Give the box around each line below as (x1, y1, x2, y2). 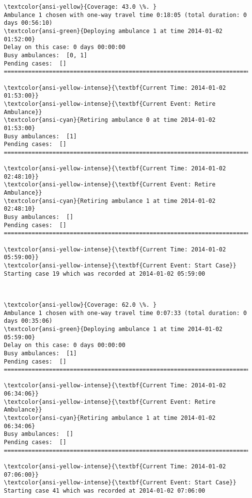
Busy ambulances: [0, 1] (4, 51, 87, 59)
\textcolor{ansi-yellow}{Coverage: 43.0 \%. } (4, 3, 157, 10)
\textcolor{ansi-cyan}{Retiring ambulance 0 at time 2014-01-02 (4, 116, 216, 124)
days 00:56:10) (4, 19, 53, 27)
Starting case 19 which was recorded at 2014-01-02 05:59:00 (4, 270, 205, 277)
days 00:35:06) (4, 317, 53, 325)
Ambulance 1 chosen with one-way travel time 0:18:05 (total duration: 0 (4, 11, 247, 18)
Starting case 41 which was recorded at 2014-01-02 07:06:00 (4, 487, 205, 494)
